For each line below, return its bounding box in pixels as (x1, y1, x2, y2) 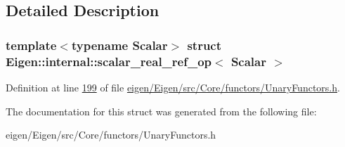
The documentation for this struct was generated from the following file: (6, 103, 317, 118)
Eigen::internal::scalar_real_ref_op (6, 52, 212, 70)
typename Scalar (71, 36, 168, 53)
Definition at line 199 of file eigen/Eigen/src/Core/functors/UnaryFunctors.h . (6, 79, 340, 94)
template (6, 36, 57, 53)
